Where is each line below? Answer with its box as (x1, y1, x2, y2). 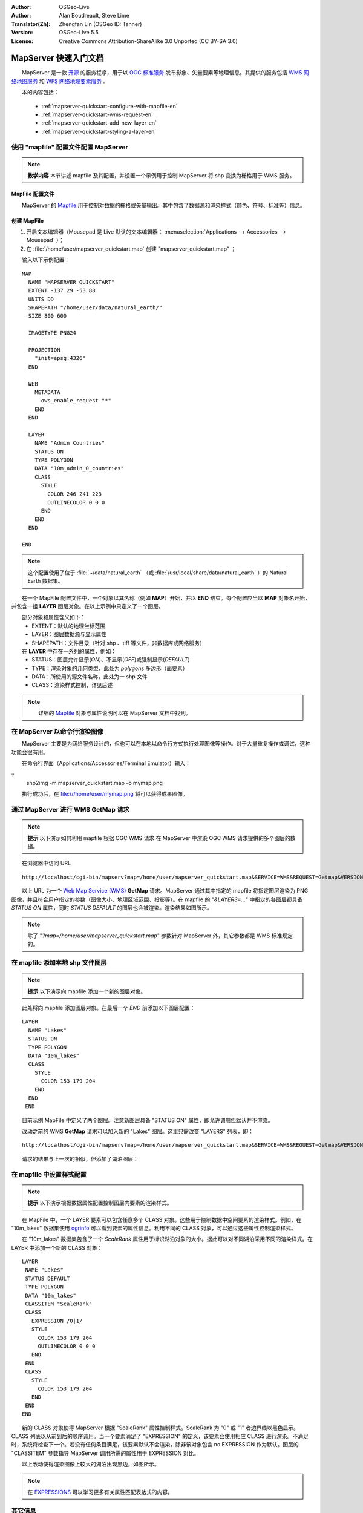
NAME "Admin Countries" (34, 439, 105, 447)
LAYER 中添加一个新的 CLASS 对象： (11, 1244, 103, 1251)
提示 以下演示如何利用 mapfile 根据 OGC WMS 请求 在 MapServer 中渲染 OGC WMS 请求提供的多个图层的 (27, 834, 290, 841)
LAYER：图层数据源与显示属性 (31, 631, 107, 638)
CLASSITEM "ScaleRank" (25, 1301, 93, 1307)
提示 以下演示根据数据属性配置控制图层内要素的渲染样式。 (27, 1199, 172, 1207)
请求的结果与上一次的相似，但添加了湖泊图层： (21, 1155, 139, 1162)
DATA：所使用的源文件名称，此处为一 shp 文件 (31, 673, 148, 680)
